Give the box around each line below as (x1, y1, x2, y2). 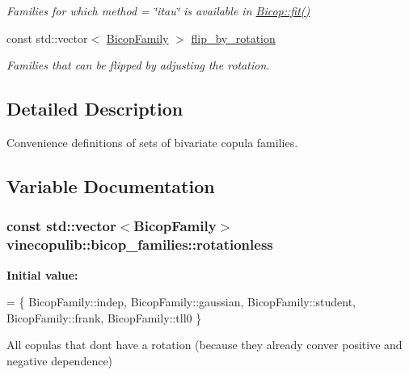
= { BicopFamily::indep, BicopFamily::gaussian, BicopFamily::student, (6, 293, 356, 310)
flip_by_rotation (191, 29, 276, 46)
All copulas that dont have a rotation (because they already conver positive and (6, 336, 403, 353)
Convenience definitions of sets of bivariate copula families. (6, 133, 298, 150)
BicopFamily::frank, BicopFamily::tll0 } (6, 309, 202, 326)
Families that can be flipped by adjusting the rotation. (6, 57, 270, 74)
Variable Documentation (6, 173, 215, 198)
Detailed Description (6, 96, 183, 121)
